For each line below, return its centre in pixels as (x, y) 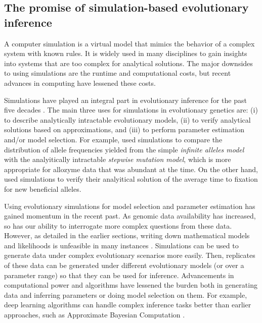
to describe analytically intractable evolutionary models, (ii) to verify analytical (127, 119)
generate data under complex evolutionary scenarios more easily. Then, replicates (130, 255)
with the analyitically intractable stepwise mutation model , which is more (118, 159)
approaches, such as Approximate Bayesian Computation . (95, 315)
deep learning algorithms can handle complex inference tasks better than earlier (128, 305)
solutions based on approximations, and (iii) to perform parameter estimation (124, 129)
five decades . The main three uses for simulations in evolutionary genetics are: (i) (131, 110)
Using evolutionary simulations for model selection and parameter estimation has (130, 206)
